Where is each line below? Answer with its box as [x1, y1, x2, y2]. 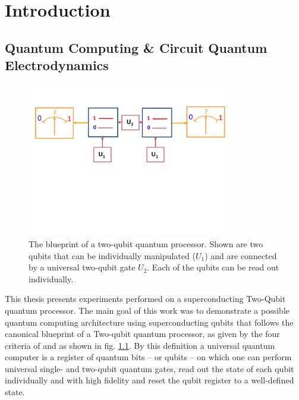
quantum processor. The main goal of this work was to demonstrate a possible [5, 304, 289, 316]
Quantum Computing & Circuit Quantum [5, 38, 267, 56]
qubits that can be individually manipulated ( [29, 249, 196, 262]
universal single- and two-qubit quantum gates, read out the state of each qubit [5, 362, 294, 374]
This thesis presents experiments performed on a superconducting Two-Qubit [5, 292, 286, 305]
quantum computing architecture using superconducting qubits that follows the [5, 316, 294, 328]
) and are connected [204, 249, 277, 262]
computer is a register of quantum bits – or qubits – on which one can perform [5, 351, 292, 363]
